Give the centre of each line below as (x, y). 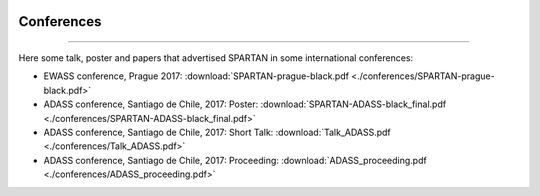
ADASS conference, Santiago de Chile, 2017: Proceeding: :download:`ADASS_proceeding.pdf (235, 160)
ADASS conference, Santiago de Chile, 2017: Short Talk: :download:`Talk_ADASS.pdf (217, 132)
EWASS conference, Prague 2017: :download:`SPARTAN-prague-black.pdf (196, 76)
